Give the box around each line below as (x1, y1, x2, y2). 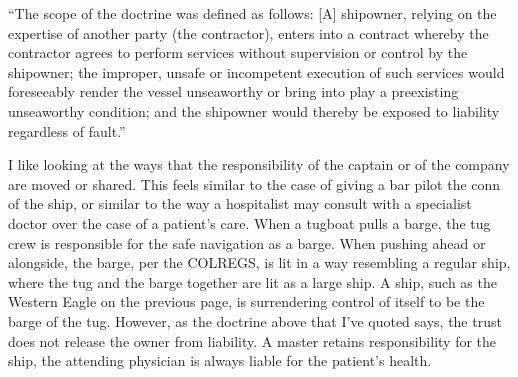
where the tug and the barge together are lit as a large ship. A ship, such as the (8, 271, 497, 292)
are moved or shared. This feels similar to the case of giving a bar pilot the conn (8, 173, 501, 194)
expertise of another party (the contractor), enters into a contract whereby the (8, 22, 489, 43)
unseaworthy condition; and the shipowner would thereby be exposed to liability (8, 100, 500, 121)
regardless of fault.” (8, 120, 126, 141)
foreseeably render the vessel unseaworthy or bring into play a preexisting (8, 81, 459, 102)
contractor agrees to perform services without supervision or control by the (8, 42, 468, 63)
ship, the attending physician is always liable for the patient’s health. (8, 350, 432, 371)
